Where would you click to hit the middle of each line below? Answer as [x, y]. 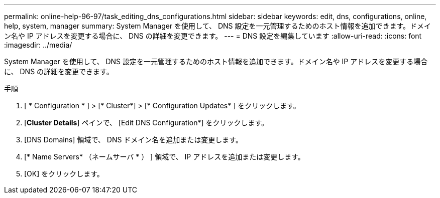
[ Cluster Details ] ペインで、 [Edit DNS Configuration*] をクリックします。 [146, 123]
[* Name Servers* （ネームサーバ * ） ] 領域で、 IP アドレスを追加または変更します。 [164, 157]
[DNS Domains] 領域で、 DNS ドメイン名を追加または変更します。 [133, 140]
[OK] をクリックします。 [64, 174]
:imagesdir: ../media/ [38, 45]
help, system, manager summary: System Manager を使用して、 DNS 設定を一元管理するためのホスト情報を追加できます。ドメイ [218, 26]
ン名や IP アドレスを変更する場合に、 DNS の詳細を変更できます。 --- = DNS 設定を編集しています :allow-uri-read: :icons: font [213, 36]
